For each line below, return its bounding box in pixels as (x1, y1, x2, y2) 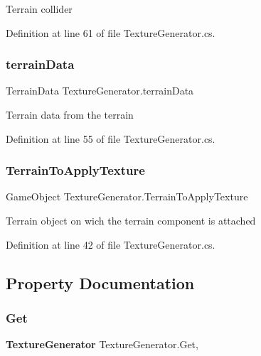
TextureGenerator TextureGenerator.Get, (6, 337, 198, 352)
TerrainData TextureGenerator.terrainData (6, 83, 194, 98)
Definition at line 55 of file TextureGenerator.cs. (6, 131, 215, 146)
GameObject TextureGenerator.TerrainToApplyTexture (6, 189, 248, 204)
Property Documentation (6, 271, 195, 293)
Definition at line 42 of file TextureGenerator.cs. (6, 237, 215, 252)
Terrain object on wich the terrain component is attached (6, 213, 256, 227)
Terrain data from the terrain (6, 107, 134, 122)
